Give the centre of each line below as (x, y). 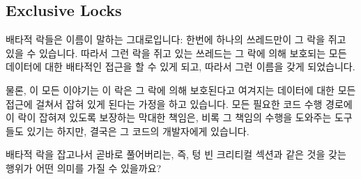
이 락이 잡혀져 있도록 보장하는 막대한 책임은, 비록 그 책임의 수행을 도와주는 (169, 117)
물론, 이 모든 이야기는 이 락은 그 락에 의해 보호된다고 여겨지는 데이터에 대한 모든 (181, 89)
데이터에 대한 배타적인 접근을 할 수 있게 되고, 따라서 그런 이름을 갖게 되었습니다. (180, 67)
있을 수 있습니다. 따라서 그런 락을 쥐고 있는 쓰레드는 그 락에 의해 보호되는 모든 (176, 53)
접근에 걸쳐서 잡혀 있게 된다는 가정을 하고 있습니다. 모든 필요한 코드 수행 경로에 (179, 103)
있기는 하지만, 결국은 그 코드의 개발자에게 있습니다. (138, 131)
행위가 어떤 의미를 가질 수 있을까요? (84, 168)
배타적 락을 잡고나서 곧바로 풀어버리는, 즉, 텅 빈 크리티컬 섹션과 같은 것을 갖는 (176, 154)
